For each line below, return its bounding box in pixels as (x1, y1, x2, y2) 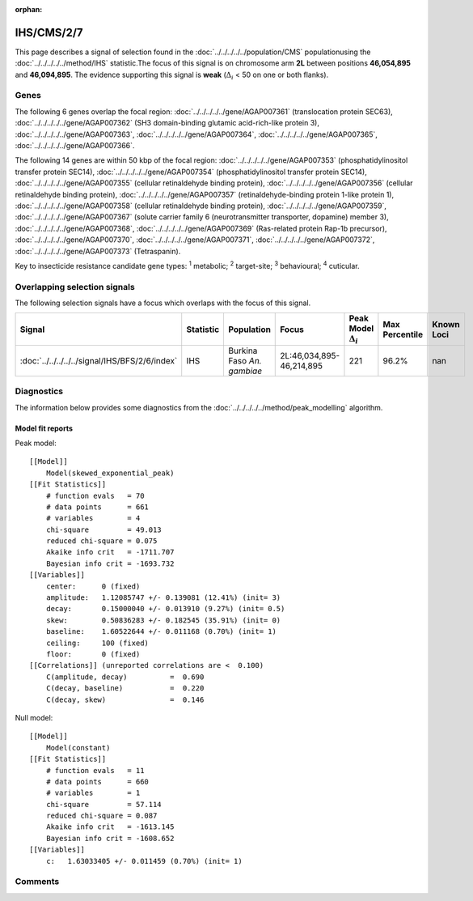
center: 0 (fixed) (45, 581, 141, 591)
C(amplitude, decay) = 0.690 (45, 672, 205, 682)
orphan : (15, 5, 43, 14)
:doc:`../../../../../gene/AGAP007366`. (15, 141, 135, 150)
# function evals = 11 (45, 766, 145, 775)
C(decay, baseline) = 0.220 (45, 684, 205, 693)
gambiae (228, 365, 263, 376)
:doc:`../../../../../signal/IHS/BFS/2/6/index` (19, 355, 178, 366)
